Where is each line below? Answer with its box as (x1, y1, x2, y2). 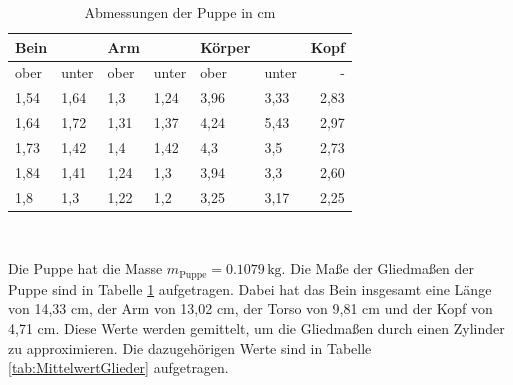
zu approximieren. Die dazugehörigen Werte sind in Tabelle (8, 337, 372, 358)
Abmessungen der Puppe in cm (84, 2, 276, 22)
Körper (200, 36, 251, 57)
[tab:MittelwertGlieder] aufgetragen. (8, 357, 229, 378)
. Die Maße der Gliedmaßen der (281, 258, 475, 279)
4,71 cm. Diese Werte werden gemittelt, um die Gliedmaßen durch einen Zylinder (8, 317, 505, 338)
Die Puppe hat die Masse (8, 258, 163, 279)
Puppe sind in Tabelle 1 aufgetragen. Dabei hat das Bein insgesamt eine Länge (8, 278, 492, 299)
